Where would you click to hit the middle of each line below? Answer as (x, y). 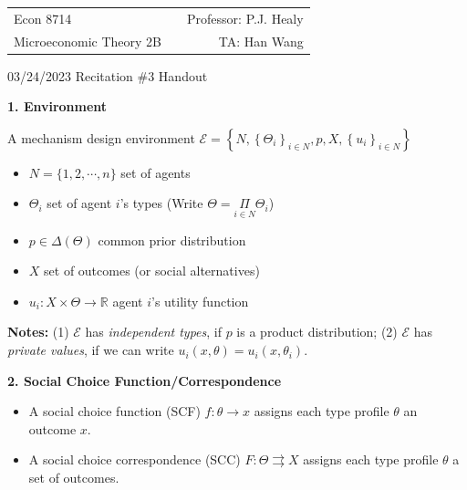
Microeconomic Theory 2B (88, 41)
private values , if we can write (91, 350)
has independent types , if (153, 332)
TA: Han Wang (261, 41)
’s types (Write (161, 203)
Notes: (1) (38, 332)
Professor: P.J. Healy (245, 18)
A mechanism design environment (101, 137)
